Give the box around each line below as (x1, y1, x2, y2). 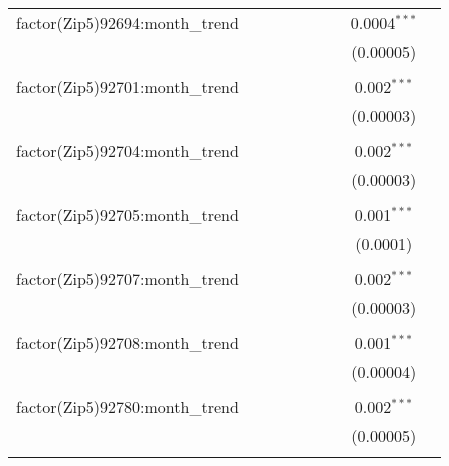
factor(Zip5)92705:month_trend (16, 203, 239, 226)
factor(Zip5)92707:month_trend (16, 267, 239, 290)
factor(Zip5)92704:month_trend (16, 139, 239, 162)
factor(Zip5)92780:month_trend (16, 395, 239, 418)
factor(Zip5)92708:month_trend (16, 331, 239, 354)
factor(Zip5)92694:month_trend (16, 11, 239, 34)
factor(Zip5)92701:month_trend (16, 75, 239, 98)
